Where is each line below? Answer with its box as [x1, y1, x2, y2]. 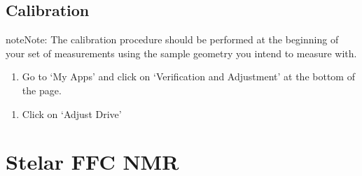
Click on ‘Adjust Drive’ [22, 106, 122, 121]
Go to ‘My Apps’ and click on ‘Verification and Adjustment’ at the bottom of [22, 69, 355, 84]
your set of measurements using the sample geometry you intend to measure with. [6, 45, 357, 60]
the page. [22, 82, 62, 97]
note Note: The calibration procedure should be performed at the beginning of [6, 32, 339, 47]
